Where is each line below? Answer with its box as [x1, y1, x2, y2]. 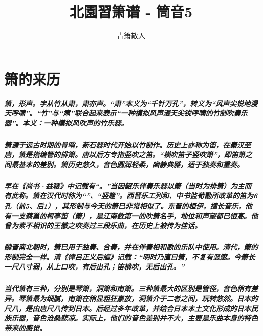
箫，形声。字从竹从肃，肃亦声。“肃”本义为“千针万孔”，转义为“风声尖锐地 [4, 98, 251, 108]
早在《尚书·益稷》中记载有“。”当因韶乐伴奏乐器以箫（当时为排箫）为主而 [4, 180, 251, 191]
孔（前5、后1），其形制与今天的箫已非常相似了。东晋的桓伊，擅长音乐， [4, 200, 245, 211]
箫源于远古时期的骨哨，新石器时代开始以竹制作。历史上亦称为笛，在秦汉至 [4, 139, 251, 150]
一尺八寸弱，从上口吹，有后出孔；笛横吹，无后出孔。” [4, 261, 185, 272]
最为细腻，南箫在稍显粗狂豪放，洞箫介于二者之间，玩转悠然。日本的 [32, 293, 258, 303]
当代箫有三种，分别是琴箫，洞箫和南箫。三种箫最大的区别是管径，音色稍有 [4, 283, 251, 294]
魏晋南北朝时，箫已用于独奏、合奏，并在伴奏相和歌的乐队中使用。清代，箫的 [4, 242, 258, 252]
